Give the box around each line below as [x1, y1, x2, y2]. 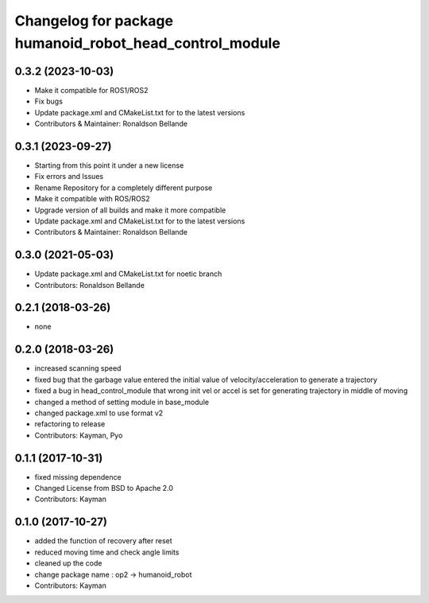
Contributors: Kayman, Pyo [34, 430, 123, 440]
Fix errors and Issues [34, 172, 103, 181]
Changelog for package [14, 12, 174, 29]
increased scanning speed [34, 364, 122, 373]
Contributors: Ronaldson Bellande [34, 280, 145, 290]
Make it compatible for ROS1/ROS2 [34, 85, 149, 95]
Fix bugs [34, 96, 64, 107]
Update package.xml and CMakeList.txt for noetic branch [34, 269, 222, 278]
